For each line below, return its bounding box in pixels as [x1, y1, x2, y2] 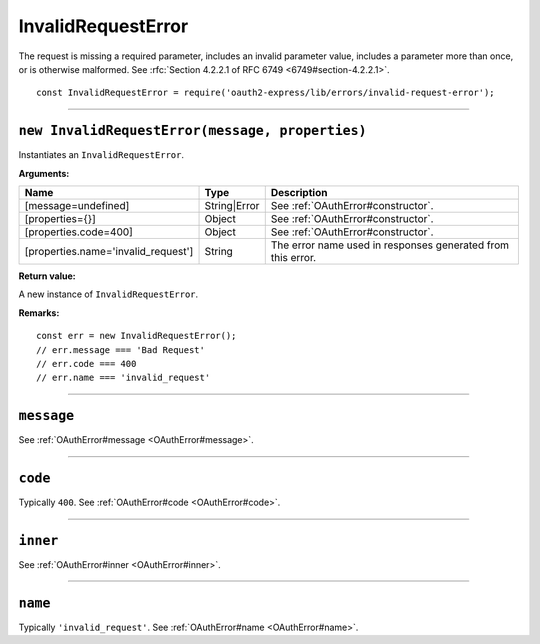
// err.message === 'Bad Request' [36, 344, 205, 355]
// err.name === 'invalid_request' [36, 372, 211, 384]
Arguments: [18, 167, 70, 179]
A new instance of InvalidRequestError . [18, 288, 199, 300]
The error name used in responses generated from [270, 238, 510, 252]
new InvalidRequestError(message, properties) [18, 123, 367, 139]
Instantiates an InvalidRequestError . [18, 149, 185, 161]
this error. [270, 251, 317, 265]
